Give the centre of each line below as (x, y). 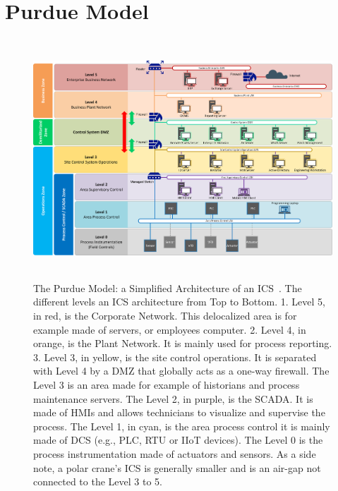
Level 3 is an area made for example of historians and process (167, 385)
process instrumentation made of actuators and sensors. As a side (175, 454)
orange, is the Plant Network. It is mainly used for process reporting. (183, 343)
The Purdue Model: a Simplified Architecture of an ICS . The (168, 287)
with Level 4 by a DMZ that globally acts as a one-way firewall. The (181, 371)
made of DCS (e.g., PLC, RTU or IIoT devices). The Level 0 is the (178, 440)
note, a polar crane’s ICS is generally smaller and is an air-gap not (177, 467)
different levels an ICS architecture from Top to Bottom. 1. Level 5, (179, 302)
